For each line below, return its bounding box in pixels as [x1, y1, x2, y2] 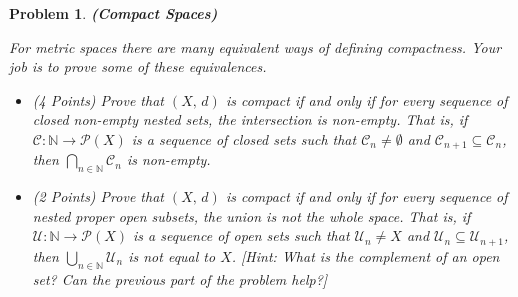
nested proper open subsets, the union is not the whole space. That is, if [32, 205, 471, 226]
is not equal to [128, 245, 216, 266]
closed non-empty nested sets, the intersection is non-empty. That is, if [32, 109, 468, 130]
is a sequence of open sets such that [133, 225, 350, 246]
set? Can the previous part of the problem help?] [32, 268, 328, 289]
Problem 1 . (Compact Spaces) [9, 3, 218, 23]
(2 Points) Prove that [32, 186, 164, 207]
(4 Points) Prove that [32, 89, 164, 110]
